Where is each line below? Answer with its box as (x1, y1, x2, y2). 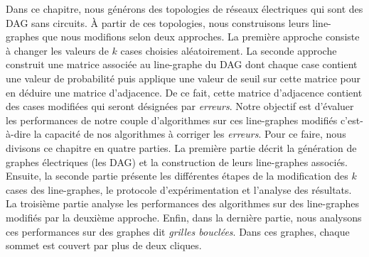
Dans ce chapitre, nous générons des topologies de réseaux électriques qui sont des (6, 1, 363, 16)
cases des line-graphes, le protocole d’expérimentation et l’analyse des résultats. (6, 182, 352, 197)
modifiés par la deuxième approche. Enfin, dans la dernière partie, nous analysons (6, 209, 362, 224)
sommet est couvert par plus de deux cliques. (6, 238, 202, 253)
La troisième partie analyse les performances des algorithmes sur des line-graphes (6, 196, 359, 211)
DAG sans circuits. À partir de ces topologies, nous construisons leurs (6, 15, 309, 30)
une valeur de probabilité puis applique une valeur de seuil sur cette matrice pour (6, 70, 361, 85)
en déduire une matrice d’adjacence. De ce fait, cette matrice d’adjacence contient (6, 84, 363, 99)
